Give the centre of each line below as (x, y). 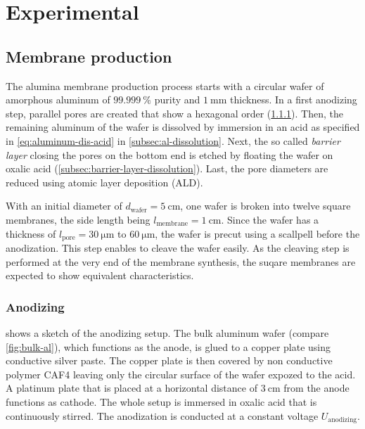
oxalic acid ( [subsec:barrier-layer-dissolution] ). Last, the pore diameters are (167, 168)
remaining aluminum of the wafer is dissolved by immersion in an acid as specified (183, 127)
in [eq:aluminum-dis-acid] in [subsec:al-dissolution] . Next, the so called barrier (173, 140)
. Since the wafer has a (270, 219)
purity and (177, 100)
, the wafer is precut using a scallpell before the (257, 233)
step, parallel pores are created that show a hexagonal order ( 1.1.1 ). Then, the (174, 113)
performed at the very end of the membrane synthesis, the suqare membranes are (181, 261)
